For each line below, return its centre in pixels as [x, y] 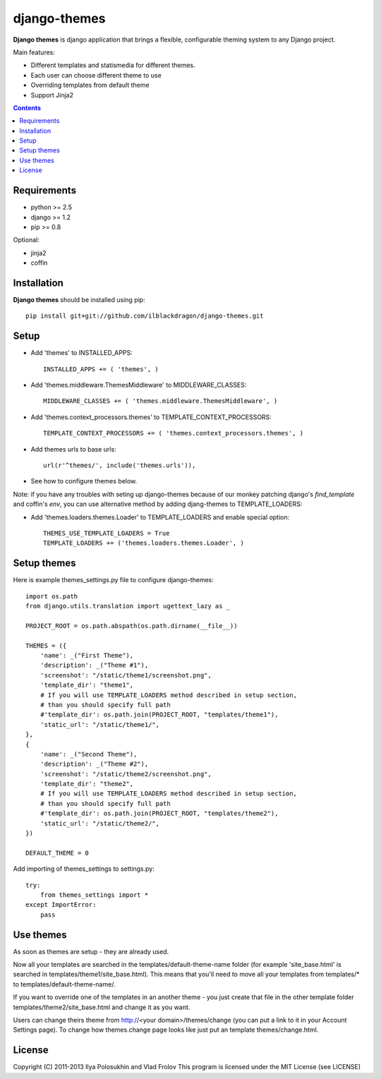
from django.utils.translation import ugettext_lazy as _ [128, 606]
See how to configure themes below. [84, 481]
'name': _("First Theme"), [87, 656]
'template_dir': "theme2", [87, 784]
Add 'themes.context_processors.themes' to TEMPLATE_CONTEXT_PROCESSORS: [151, 417]
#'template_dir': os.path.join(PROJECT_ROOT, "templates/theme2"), [159, 814]
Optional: [26, 240]
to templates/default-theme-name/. [64, 984]
